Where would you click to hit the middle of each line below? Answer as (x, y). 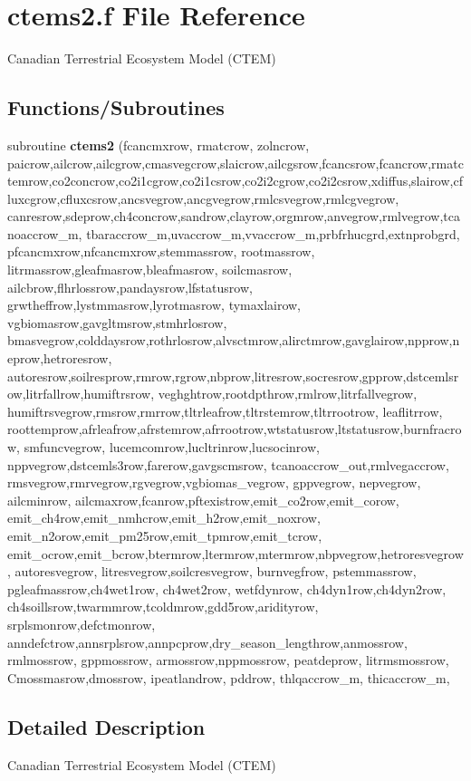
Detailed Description (106, 726)
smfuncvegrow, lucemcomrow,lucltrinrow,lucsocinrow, (172, 447)
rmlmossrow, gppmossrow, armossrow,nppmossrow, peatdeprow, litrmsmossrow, (228, 660)
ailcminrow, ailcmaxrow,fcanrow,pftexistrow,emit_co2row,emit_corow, (203, 500)
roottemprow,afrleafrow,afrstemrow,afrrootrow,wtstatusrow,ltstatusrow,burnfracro (235, 429)
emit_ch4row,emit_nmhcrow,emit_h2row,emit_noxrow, (164, 518)
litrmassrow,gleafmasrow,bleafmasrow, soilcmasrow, (150, 270)
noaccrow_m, (45, 233)
